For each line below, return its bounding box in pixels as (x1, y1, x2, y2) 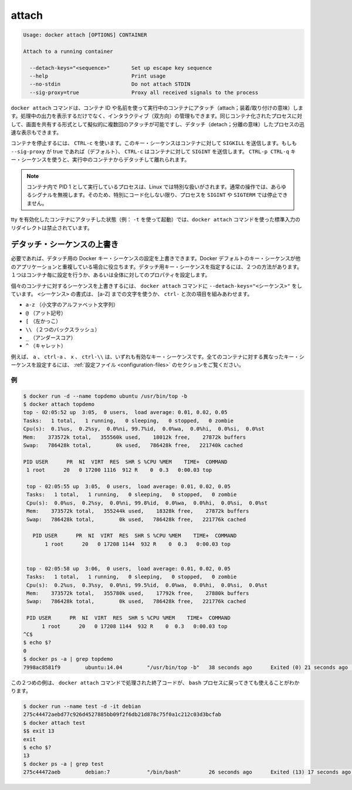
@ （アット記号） (25, 309, 67, 317)
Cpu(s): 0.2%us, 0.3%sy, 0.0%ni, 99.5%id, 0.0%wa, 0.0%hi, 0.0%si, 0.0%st (26, 581, 268, 589)
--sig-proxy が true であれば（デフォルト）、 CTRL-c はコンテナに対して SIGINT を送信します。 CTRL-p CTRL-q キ (11, 147, 296, 155)
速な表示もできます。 (11, 129, 62, 136)
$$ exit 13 (23, 728, 55, 734)
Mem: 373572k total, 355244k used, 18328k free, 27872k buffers (26, 508, 249, 515)
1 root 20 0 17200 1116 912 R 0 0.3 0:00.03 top (26, 467, 212, 473)
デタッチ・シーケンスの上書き (11, 240, 119, 250)
